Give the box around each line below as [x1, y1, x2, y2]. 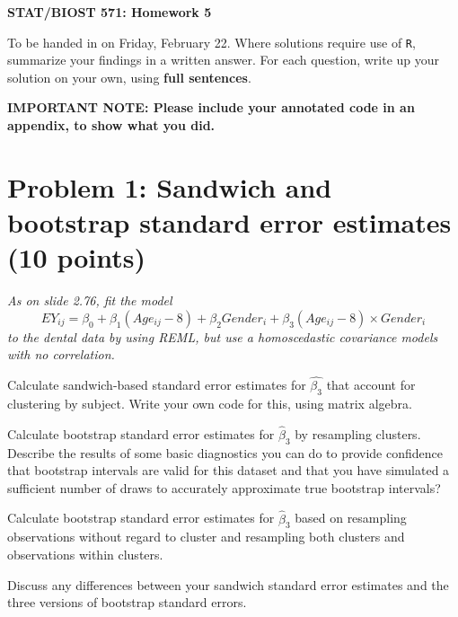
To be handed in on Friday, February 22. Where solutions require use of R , [7, 32, 416, 51]
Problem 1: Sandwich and [7, 168, 332, 205]
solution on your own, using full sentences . [7, 67, 251, 86]
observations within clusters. [7, 544, 163, 563]
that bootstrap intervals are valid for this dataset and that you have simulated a [7, 461, 450, 480]
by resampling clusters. [295, 424, 421, 443]
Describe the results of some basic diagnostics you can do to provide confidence [7, 443, 443, 462]
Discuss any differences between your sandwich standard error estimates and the [7, 575, 449, 594]
